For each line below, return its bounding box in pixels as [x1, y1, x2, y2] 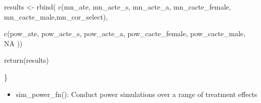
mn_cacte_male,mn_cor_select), [4, 11, 108, 22]
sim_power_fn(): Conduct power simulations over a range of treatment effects [16, 88, 257, 99]
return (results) [4, 55, 49, 65]
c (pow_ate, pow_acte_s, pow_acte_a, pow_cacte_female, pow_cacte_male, [4, 28, 245, 39]
